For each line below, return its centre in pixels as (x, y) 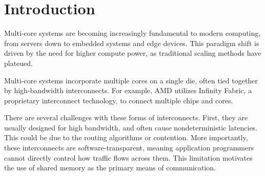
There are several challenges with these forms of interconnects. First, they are (126, 117)
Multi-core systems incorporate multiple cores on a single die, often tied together (131, 80)
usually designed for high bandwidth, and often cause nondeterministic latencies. (131, 127)
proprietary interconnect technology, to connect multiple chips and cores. (119, 100)
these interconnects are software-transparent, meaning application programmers (129, 148)
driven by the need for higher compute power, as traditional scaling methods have (133, 53)
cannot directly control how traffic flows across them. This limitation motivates (128, 157)
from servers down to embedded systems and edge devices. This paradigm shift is (132, 43)
